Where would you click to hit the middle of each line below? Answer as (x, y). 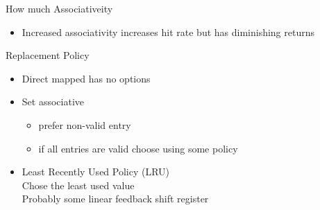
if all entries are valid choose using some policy (138, 148)
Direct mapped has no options (86, 78)
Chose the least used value (78, 185)
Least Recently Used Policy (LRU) (96, 172)
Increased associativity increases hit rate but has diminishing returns (168, 32)
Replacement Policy (48, 55)
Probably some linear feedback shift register (115, 199)
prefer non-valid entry (85, 124)
